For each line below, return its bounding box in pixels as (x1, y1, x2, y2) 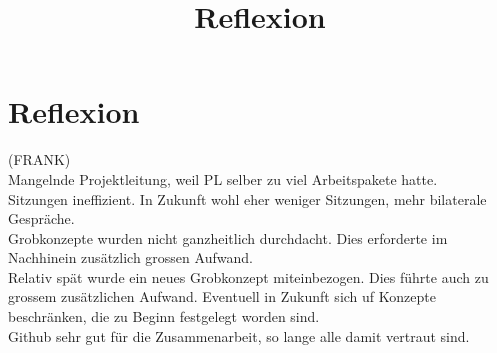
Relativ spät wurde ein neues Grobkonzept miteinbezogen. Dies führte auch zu (8, 266, 489, 287)
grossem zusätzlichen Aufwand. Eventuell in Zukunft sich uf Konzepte (8, 286, 436, 307)
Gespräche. (8, 208, 75, 229)
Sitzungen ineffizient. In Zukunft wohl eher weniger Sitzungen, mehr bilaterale (8, 188, 487, 209)
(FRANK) (8, 149, 71, 170)
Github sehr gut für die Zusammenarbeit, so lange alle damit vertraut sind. (8, 325, 470, 346)
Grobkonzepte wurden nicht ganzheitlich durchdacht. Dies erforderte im (8, 227, 448, 248)
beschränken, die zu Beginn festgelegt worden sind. (8, 306, 320, 327)
